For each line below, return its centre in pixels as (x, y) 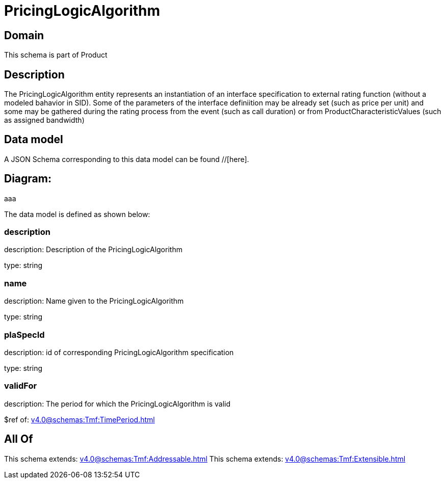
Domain (24, 35)
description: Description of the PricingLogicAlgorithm (93, 250)
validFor (21, 386)
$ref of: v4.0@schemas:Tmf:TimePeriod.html (80, 419)
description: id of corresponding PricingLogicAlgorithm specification (119, 352)
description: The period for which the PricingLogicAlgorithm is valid (117, 404)
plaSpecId (24, 334)
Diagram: (28, 179)
